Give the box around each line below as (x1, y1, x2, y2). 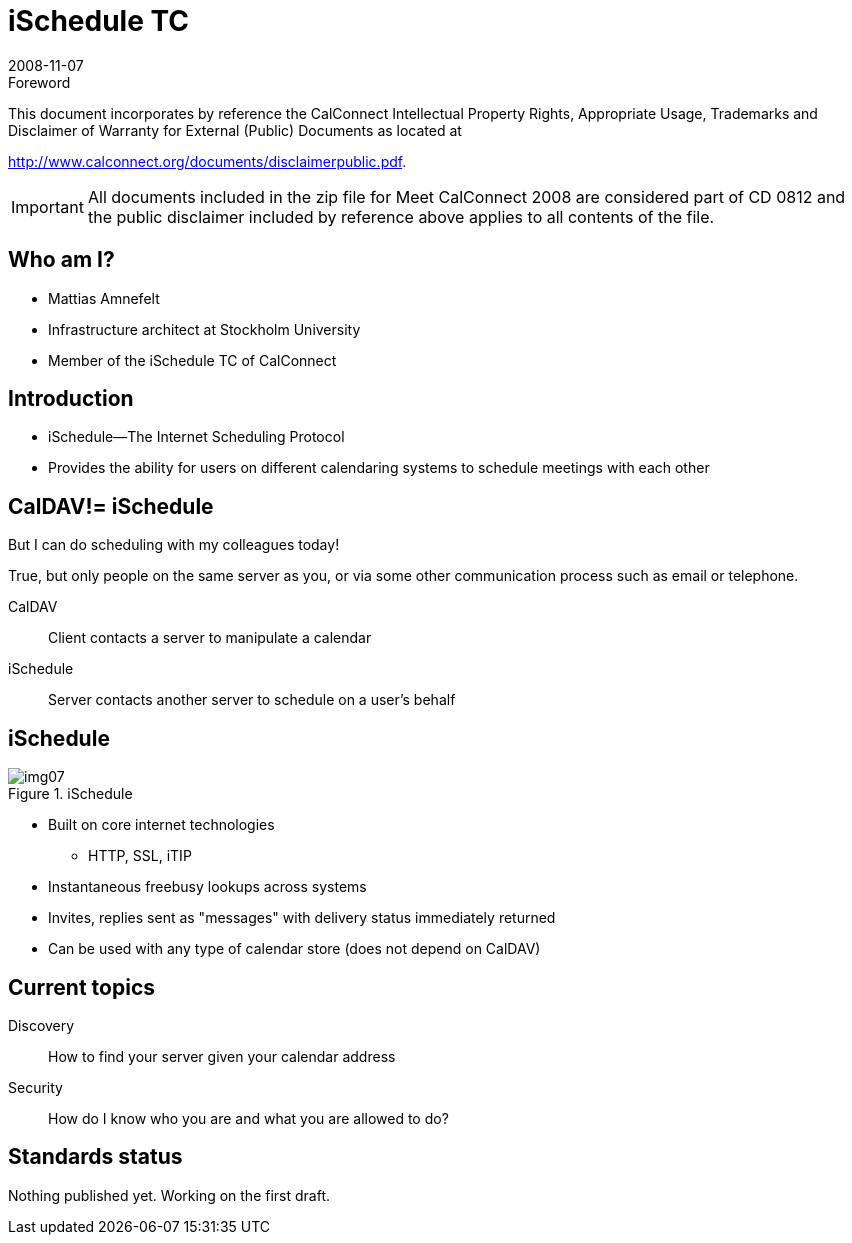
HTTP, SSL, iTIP (88, 847, 192, 865)
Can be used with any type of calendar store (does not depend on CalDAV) (48, 940, 541, 958)
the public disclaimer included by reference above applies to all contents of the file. (87, 206, 715, 227)
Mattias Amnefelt (48, 289, 160, 307)
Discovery (8, 1016, 75, 1034)
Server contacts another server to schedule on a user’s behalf (48, 691, 456, 709)
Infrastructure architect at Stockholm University (48, 320, 361, 338)
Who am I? (8, 247, 115, 273)
